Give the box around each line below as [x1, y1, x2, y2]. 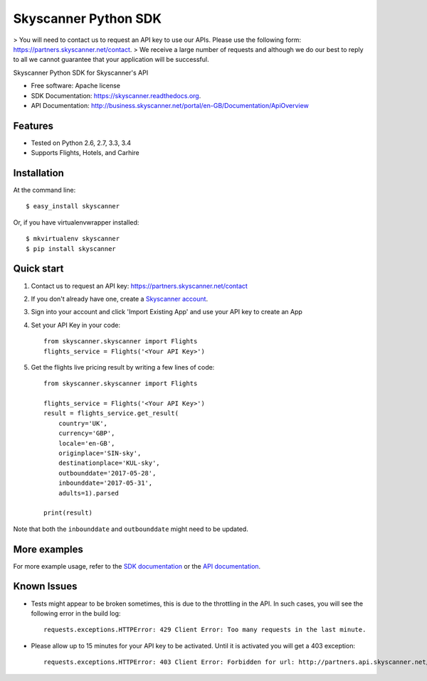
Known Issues [13, 580, 78, 593]
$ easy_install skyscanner [26, 203, 120, 210]
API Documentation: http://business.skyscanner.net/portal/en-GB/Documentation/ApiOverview [31, 101, 309, 109]
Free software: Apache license [31, 82, 121, 90]
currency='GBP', [58, 429, 115, 437]
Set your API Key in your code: [31, 321, 121, 329]
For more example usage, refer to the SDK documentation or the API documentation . [13, 562, 261, 570]
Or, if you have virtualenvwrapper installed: [13, 218, 139, 227]
